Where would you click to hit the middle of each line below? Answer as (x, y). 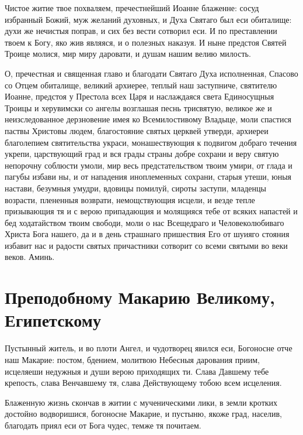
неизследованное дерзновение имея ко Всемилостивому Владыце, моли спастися (148, 119)
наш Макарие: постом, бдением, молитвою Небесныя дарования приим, (132, 359)
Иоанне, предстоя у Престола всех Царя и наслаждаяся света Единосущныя (140, 96)
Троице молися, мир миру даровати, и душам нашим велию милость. (128, 54)
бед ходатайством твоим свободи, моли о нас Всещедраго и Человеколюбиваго (144, 222)
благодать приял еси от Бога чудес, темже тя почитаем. (103, 425)
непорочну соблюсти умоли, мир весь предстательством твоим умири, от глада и (149, 165)
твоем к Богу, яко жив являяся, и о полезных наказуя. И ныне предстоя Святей (146, 42)
